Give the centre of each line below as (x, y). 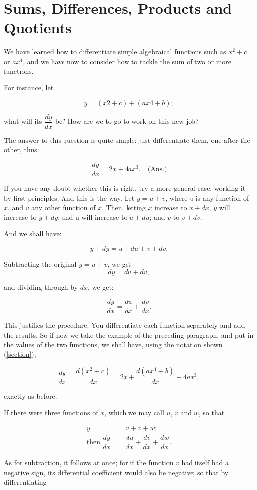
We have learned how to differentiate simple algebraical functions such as (115, 51)
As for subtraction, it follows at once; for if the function (89, 462)
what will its (23, 121)
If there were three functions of (51, 412)
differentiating (25, 482)
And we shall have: (33, 234)
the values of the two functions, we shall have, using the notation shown (113, 344)
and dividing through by (41, 287)
